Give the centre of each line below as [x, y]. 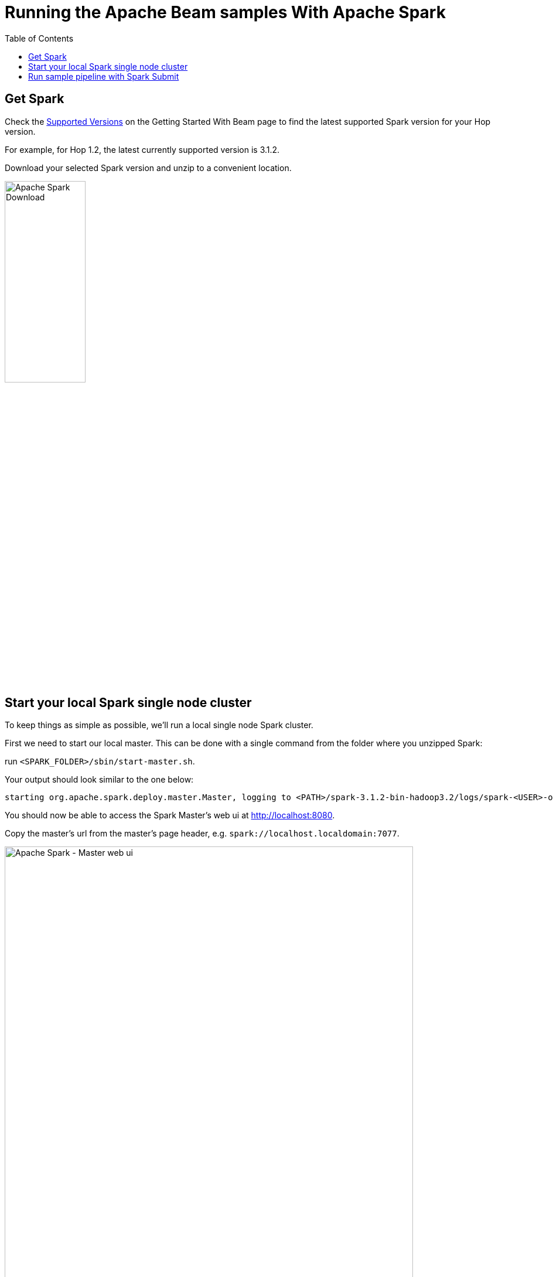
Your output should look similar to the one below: [99, 780]
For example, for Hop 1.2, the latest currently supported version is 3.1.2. [142, 149]
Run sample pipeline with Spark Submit [104, 76]
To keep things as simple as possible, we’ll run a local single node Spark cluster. [159, 725]
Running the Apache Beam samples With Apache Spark [225, 12]
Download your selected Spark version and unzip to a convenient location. [148, 168]
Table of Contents [39, 38]
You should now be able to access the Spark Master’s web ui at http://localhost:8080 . [170, 815]
